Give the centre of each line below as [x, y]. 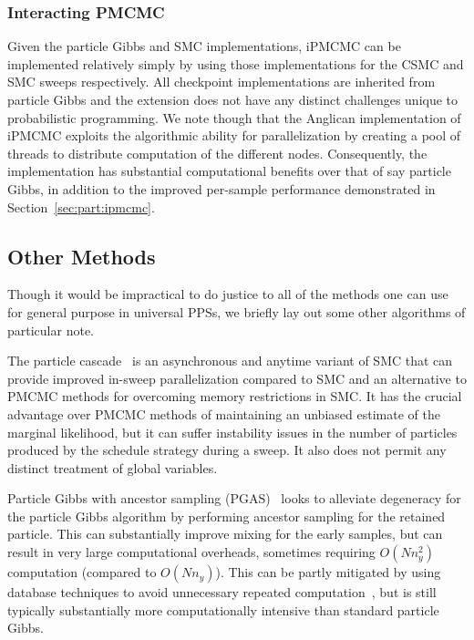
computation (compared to [82, 572]
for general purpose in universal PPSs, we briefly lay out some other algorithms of [237, 311]
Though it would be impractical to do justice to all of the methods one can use [228, 294]
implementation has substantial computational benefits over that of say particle [229, 171]
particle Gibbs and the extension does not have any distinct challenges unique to [233, 99]
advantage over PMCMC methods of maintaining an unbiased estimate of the [224, 413]
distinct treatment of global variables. [113, 467]
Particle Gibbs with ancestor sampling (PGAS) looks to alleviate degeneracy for [234, 498]
